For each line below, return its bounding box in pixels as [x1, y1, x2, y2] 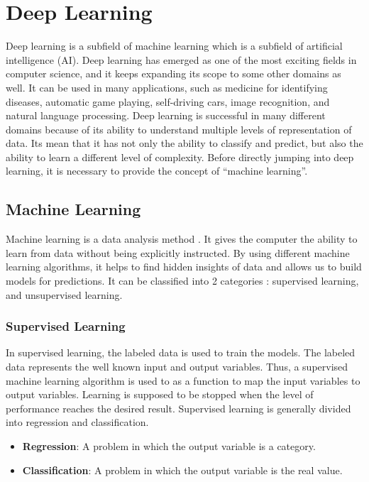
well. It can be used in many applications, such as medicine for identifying [6, 80, 328, 94]
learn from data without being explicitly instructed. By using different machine [6, 245, 350, 260]
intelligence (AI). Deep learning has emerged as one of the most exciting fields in [6, 52, 357, 67]
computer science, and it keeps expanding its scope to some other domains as [6, 66, 341, 81]
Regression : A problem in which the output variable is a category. [22, 439, 316, 454]
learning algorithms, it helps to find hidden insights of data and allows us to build [6, 259, 362, 274]
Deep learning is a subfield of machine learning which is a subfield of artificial [6, 38, 343, 53]
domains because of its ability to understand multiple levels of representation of [6, 121, 352, 136]
